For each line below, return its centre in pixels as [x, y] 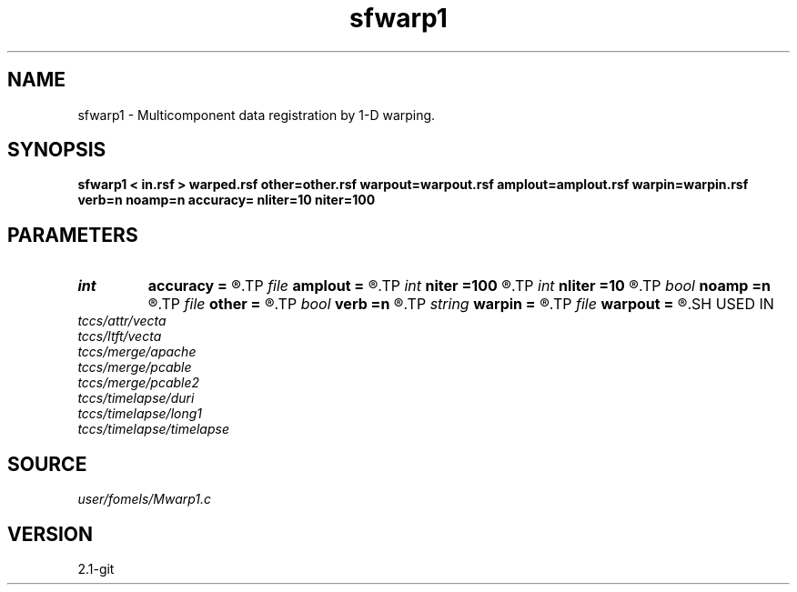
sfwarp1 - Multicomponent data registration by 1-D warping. [257, 115]
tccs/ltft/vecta [120, 336]
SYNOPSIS [57, 150]
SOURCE [47, 464]
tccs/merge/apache [137, 352]
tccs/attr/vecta [122, 321]
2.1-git [96, 568]
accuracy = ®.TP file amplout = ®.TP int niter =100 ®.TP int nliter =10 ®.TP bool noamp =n [459, 286]
